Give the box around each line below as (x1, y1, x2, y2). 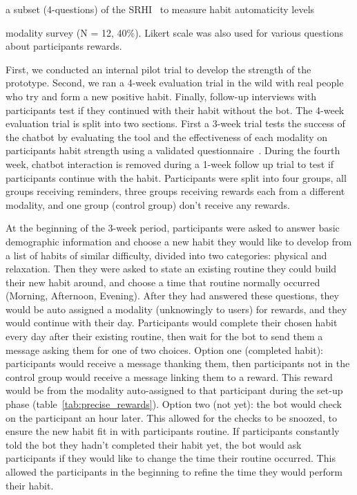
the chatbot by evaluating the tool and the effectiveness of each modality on (6, 129, 328, 144)
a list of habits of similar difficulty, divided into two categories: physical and (6, 247, 327, 262)
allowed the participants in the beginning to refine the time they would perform (6, 465, 342, 478)
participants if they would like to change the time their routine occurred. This (6, 451, 336, 465)
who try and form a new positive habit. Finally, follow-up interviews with (6, 88, 317, 103)
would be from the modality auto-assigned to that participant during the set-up (6, 383, 343, 398)
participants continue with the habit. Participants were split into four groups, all (6, 170, 347, 185)
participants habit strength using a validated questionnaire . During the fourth (6, 143, 340, 158)
